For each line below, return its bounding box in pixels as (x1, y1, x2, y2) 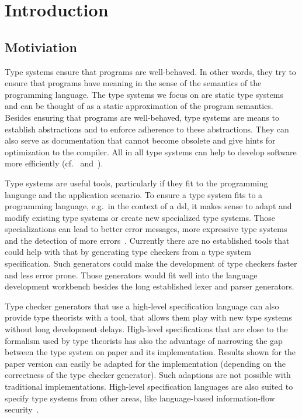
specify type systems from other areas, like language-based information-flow (5, 391, 275, 404)
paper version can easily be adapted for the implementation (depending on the (5, 357, 286, 369)
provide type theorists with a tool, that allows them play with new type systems (5, 311, 292, 323)
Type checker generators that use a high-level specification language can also (5, 299, 279, 312)
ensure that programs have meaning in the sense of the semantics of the (5, 77, 262, 89)
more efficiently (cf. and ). (5, 157, 103, 169)
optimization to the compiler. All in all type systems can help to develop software (5, 145, 297, 158)
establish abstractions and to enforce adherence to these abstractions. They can (5, 122, 289, 135)
